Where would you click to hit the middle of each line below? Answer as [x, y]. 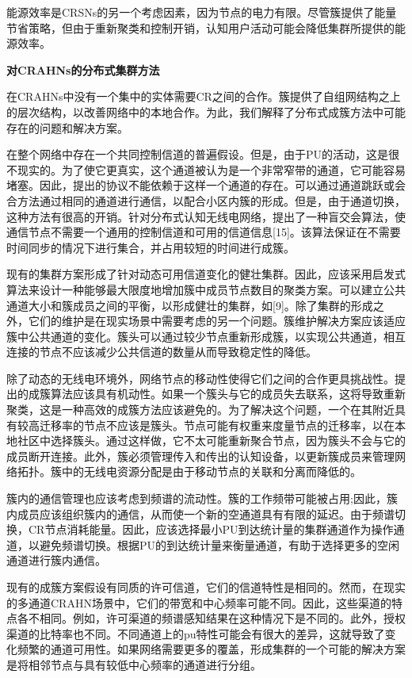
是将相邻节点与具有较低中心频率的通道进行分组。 [134, 664]
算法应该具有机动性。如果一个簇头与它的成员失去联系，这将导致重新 [228, 394]
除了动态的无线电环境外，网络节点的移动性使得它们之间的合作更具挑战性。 [200, 378]
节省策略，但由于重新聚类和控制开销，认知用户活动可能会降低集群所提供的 [200, 27]
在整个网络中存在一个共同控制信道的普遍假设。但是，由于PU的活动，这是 [198, 154]
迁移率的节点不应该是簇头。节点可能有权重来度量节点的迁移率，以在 [217, 425]
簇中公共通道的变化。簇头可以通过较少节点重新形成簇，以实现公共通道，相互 [206, 336]
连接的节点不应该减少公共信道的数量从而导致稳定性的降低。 [162, 352]
